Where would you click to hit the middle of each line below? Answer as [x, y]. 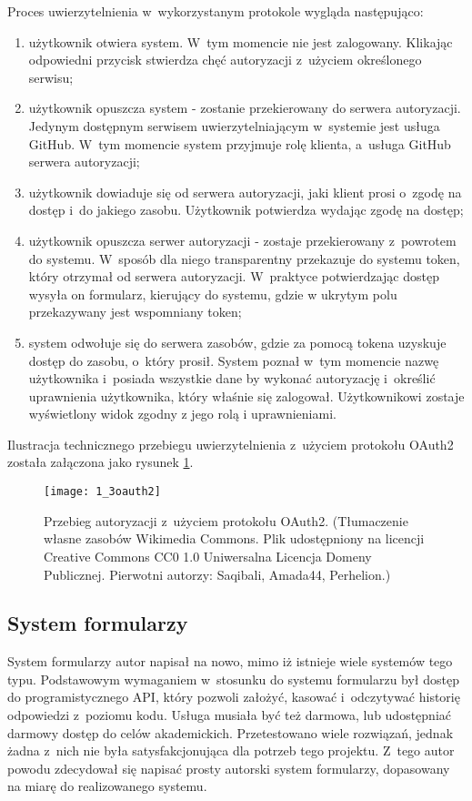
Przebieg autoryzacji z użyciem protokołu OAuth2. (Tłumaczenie [226, 520]
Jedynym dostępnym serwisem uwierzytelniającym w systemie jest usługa [234, 125]
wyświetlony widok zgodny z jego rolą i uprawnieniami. [182, 414]
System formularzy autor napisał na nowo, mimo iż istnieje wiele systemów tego [230, 661]
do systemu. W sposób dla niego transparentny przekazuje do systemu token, [244, 258]
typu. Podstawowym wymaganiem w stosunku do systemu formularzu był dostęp [233, 679]
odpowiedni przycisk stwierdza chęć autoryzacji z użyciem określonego [225, 60]
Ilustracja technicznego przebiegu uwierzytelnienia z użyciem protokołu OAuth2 [231, 444]
